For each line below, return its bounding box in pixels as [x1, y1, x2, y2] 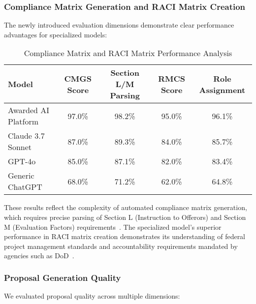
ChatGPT [8, 181, 42, 193]
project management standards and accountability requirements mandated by [4, 241, 238, 251]
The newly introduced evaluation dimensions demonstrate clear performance [4, 20, 234, 30]
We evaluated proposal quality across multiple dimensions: [4, 291, 180, 301]
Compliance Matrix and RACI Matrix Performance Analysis [24, 47, 232, 59]
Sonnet [8, 141, 32, 153]
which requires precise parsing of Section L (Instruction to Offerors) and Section [4, 212, 246, 222]
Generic [8, 170, 34, 182]
